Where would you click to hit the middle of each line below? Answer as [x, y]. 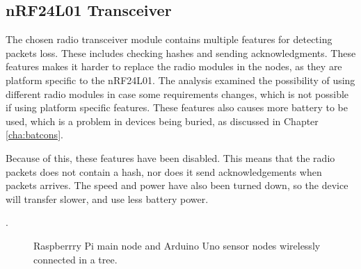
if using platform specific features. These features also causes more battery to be [177, 107]
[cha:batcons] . [34, 134]
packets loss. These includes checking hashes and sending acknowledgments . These [181, 52]
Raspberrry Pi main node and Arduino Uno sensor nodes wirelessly [177, 245]
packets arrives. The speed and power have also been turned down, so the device [177, 185]
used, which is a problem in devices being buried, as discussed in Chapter [162, 121]
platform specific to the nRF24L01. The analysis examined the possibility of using [180, 80]
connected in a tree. [75, 259]
